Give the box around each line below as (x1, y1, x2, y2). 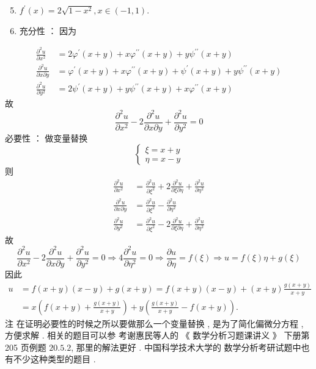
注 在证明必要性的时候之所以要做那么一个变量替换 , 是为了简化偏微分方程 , (5, 317, 304, 329)
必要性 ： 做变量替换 (5, 131, 88, 144)
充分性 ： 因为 (19, 24, 77, 37)
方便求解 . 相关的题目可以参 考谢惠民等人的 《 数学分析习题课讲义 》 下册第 (5, 329, 310, 342)
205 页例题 (5, 340, 46, 353)
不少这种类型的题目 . (13, 353, 96, 365)
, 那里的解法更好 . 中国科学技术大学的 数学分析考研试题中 (71, 340, 301, 353)
